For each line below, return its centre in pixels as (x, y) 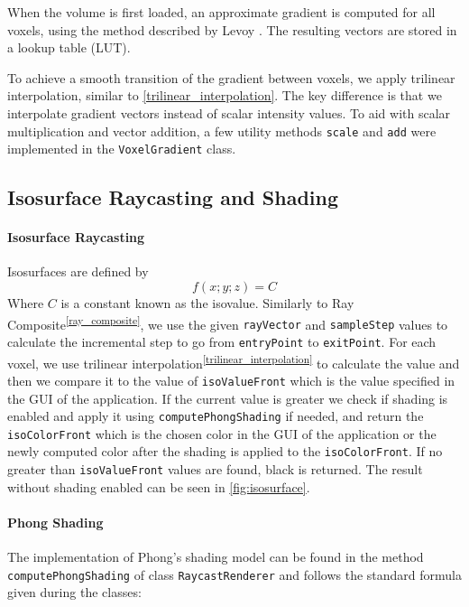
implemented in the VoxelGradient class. (122, 149)
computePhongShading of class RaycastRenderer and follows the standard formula (234, 574)
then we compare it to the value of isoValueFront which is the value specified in (231, 380)
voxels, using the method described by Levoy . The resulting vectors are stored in (232, 29)
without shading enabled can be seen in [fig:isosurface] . (159, 486)
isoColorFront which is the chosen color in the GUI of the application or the (222, 433)
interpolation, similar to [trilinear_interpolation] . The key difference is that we (225, 95)
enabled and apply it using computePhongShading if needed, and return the (216, 416)
